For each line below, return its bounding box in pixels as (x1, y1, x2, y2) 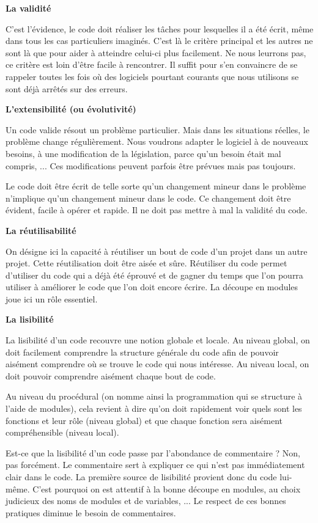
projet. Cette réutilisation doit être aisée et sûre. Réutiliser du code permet (6, 257, 287, 269)
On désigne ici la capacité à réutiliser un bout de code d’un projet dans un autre (6, 244, 308, 257)
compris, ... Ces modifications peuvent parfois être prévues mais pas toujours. (6, 159, 296, 172)
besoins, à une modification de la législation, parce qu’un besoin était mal (6, 147, 281, 159)
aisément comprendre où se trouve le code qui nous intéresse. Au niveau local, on (6, 357, 309, 370)
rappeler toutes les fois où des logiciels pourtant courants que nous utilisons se (6, 70, 299, 82)
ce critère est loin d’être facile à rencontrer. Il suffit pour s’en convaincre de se (6, 58, 298, 71)
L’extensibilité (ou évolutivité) (6, 103, 136, 115)
